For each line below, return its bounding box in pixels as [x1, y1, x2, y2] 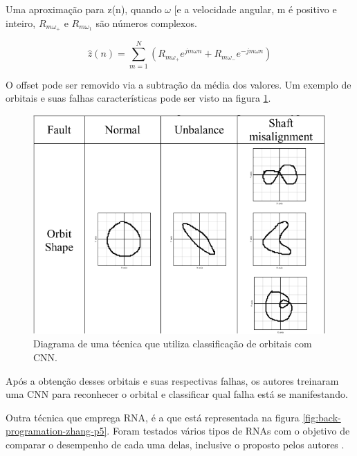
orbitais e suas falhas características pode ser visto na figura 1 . [6, 91, 271, 105]
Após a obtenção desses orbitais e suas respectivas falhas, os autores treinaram [6, 373, 339, 387]
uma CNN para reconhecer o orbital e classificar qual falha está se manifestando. [6, 387, 348, 401]
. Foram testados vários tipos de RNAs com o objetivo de [107, 423, 350, 438]
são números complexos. [95, 15, 197, 30]
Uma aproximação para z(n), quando [6, 2, 162, 16]
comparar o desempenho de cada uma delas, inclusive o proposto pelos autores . [6, 437, 345, 451]
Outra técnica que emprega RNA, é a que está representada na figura [6, 410, 300, 424]
